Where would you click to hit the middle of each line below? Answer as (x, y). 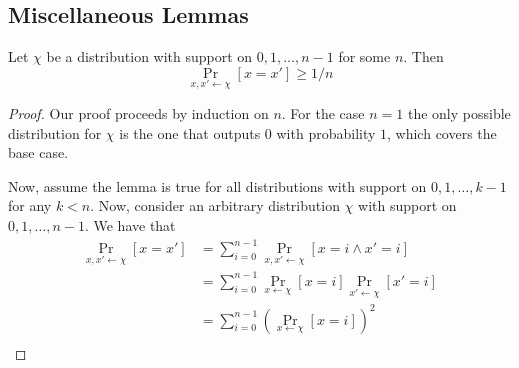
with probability (326, 132)
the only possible (459, 113)
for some (364, 56)
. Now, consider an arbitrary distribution (215, 205)
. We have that (130, 224)
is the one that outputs (190, 132)
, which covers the (442, 132)
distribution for (55, 132)
